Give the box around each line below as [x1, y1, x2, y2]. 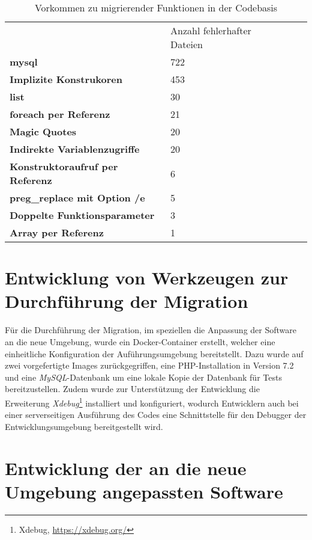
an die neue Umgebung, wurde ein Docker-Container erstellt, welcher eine [5, 335, 275, 348]
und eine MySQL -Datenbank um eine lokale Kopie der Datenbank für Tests [5, 370, 282, 383]
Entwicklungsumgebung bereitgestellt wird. [5, 420, 163, 432]
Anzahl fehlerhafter [170, 23, 251, 37]
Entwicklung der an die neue [5, 455, 247, 480]
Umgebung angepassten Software [5, 479, 283, 503]
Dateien [170, 37, 203, 51]
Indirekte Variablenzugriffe [10, 142, 140, 156]
